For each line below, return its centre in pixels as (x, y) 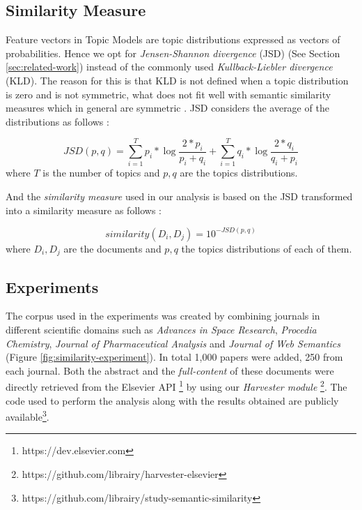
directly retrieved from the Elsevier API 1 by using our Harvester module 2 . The (176, 385)
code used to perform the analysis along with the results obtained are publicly (172, 400)
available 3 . (27, 415)
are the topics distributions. (239, 173)
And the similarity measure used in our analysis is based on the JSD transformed (179, 196)
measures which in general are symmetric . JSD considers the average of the (167, 108)
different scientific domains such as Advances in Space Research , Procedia (161, 329)
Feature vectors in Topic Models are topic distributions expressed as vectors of (173, 39)
